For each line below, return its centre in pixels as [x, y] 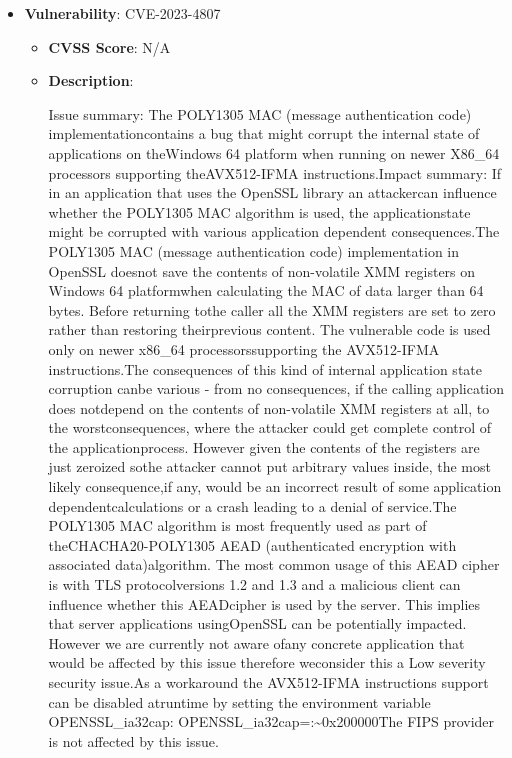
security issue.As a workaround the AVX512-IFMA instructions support [268, 682]
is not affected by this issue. [133, 740]
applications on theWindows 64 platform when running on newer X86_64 [274, 152]
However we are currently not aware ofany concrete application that [256, 642]
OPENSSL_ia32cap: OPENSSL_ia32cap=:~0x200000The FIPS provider [271, 721]
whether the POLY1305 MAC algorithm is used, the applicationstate [259, 211]
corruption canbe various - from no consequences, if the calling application [276, 388]
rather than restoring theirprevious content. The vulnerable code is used [269, 329]
